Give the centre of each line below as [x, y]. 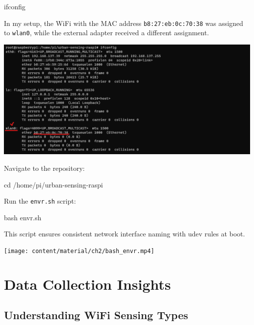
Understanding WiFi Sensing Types [96, 315]
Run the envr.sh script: [40, 201]
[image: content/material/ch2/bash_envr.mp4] [79, 251]
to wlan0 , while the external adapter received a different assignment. [106, 33]
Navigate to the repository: [44, 168]
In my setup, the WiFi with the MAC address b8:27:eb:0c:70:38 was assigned [124, 23]
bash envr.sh [23, 217]
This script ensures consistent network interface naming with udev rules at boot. [125, 234]
